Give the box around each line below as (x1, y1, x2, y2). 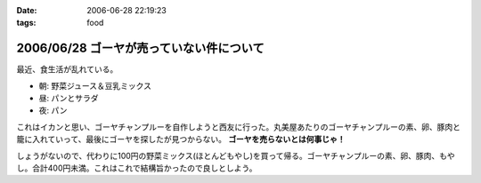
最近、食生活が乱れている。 (16, 64, 118, 75)
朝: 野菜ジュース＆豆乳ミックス (38, 80, 151, 91)
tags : (16, 18, 37, 28)
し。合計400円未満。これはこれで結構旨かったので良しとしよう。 (16, 163, 257, 173)
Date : (16, 5, 37, 15)
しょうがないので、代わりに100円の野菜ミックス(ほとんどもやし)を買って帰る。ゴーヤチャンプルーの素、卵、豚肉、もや (16, 150, 455, 161)
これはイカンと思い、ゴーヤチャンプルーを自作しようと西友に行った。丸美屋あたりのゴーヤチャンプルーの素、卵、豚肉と (16, 121, 461, 132)
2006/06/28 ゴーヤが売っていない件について (16, 41, 265, 56)
